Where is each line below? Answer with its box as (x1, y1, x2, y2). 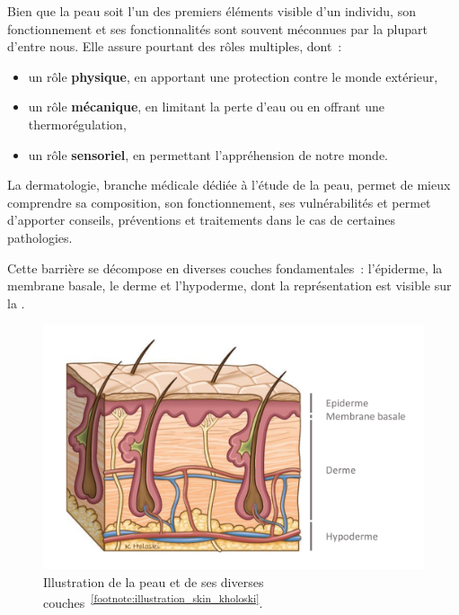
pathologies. (7, 227, 73, 246)
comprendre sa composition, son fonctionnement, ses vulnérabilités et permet (7, 192, 431, 211)
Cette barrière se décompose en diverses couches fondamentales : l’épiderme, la (7, 258, 443, 277)
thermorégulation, (28, 114, 127, 133)
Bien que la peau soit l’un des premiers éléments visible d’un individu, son (7, 2, 416, 20)
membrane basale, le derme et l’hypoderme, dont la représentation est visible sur (7, 276, 452, 295)
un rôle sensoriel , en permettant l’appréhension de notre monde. (28, 145, 388, 164)
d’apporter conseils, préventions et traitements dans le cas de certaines (7, 210, 395, 229)
